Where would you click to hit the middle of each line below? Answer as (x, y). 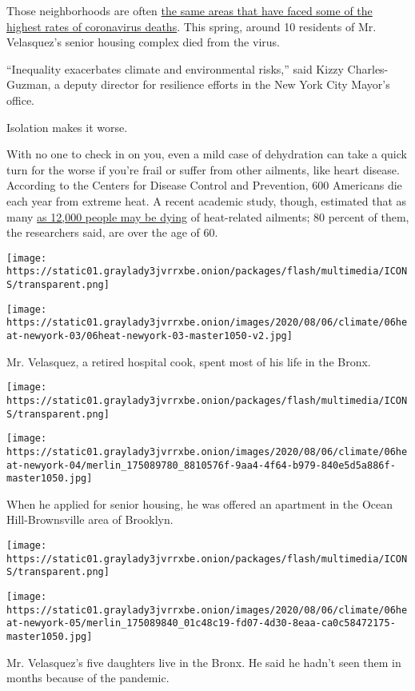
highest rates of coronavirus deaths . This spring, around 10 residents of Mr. (192, 26)
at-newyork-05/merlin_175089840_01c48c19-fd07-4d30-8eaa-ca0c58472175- (201, 623)
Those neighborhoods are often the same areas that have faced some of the (190, 10)
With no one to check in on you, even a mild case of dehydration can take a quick (207, 154)
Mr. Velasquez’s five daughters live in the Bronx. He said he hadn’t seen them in (204, 662)
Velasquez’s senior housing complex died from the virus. (143, 42)
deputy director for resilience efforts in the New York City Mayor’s (227, 84)
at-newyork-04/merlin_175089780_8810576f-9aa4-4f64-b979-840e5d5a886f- (201, 465)
